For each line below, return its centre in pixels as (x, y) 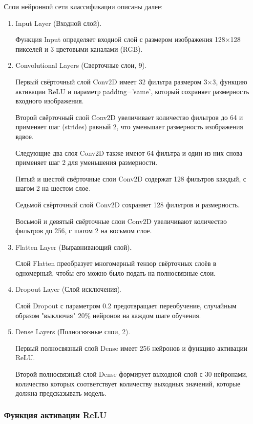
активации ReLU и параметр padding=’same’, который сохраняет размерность (132, 91)
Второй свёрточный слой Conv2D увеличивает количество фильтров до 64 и (129, 117)
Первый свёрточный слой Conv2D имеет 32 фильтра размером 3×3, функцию (131, 81)
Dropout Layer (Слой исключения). (69, 289)
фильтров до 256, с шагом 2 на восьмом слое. (84, 231)
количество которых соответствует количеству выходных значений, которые (128, 383)
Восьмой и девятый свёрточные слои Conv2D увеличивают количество (121, 221)
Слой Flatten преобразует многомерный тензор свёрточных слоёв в (116, 263)
